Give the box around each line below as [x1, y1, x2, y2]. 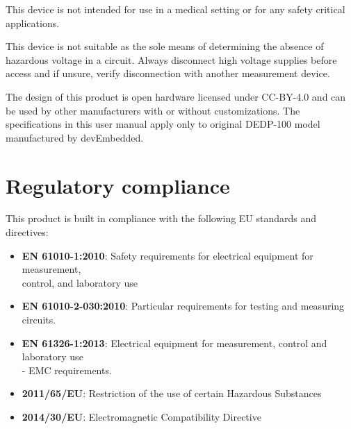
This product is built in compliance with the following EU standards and [6, 211, 317, 226]
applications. [6, 15, 60, 30]
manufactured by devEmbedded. [6, 130, 144, 144]
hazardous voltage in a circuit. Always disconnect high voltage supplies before [6, 52, 337, 67]
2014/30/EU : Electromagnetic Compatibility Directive [22, 410, 261, 423]
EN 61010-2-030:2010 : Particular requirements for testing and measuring [22, 298, 345, 313]
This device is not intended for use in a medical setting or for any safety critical [6, 2, 345, 16]
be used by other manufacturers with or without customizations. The [6, 103, 300, 117]
